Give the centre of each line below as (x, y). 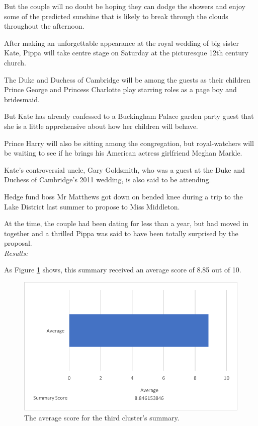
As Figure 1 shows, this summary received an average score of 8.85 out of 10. (123, 270)
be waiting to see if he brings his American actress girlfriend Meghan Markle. (123, 153)
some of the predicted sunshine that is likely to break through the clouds (116, 16)
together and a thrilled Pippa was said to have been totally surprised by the (121, 233)
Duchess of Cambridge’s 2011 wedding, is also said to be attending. (108, 180)
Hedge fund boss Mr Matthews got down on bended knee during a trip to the (123, 196)
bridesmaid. (22, 99)
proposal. (18, 243)
